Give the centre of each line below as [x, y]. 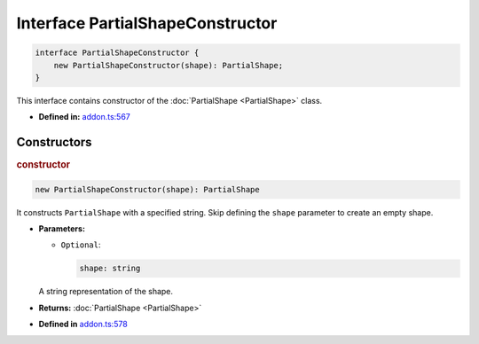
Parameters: [62, 229]
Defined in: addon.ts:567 [84, 117]
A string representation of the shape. [106, 292]
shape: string [110, 269]
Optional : [81, 245]
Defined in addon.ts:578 [83, 324]
